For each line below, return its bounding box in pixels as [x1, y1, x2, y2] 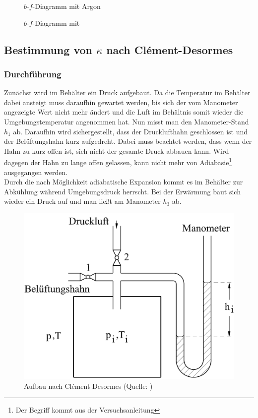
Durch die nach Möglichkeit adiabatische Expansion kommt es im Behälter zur [4, 177, 243, 187]
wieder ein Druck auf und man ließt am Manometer [4, 196, 161, 206]
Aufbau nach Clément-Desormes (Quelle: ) [24, 380, 153, 391]
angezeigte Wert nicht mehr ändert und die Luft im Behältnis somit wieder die [4, 107, 244, 117]
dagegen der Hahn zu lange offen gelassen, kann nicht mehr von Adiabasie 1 [4, 156, 232, 167]
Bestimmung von [4, 42, 92, 57]
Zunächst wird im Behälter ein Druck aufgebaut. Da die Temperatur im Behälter [4, 87, 251, 98]
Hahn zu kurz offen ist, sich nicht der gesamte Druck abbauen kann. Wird [4, 145, 229, 156]
